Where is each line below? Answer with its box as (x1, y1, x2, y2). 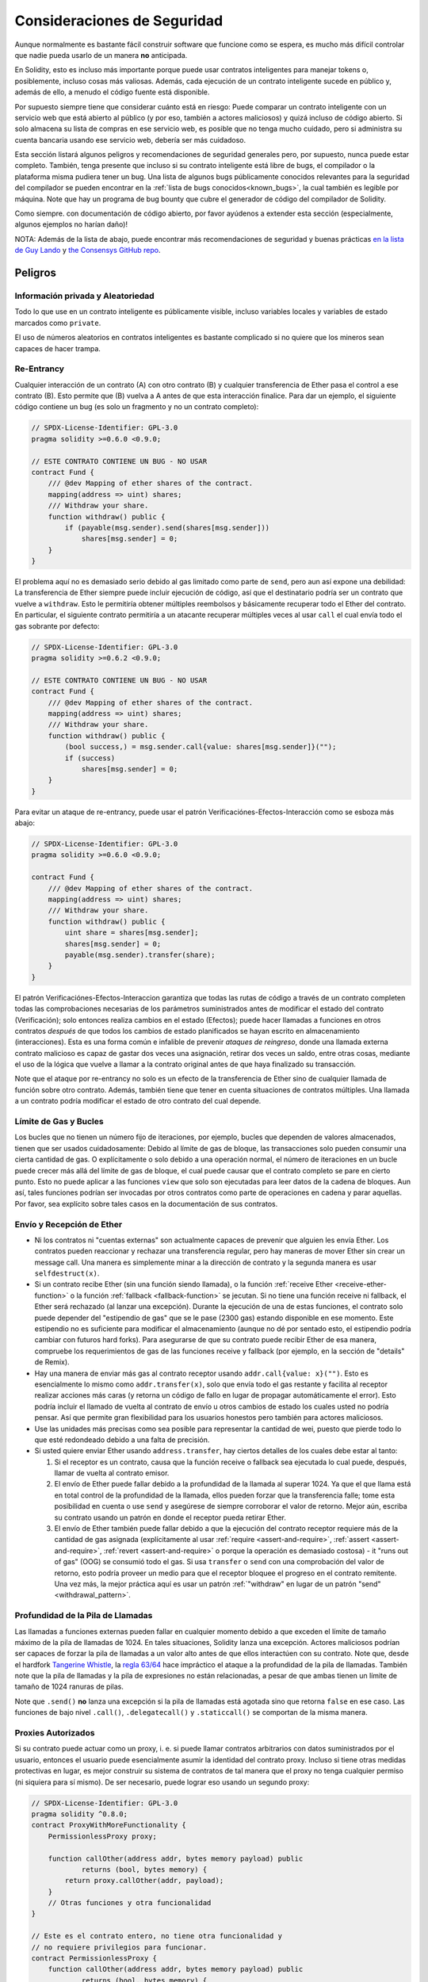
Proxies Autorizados (14, 1728, 95, 1739)
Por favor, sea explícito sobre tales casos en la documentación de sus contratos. (14, 1199, 278, 1208)
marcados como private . (14, 318, 101, 327)
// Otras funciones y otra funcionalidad (48, 1899, 212, 1907)
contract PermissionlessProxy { (31, 1954, 158, 1963)
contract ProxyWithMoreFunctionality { (31, 1820, 186, 1830)
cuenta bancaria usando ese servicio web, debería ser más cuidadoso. (14, 135, 246, 144)
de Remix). (34, 1357, 71, 1367)
